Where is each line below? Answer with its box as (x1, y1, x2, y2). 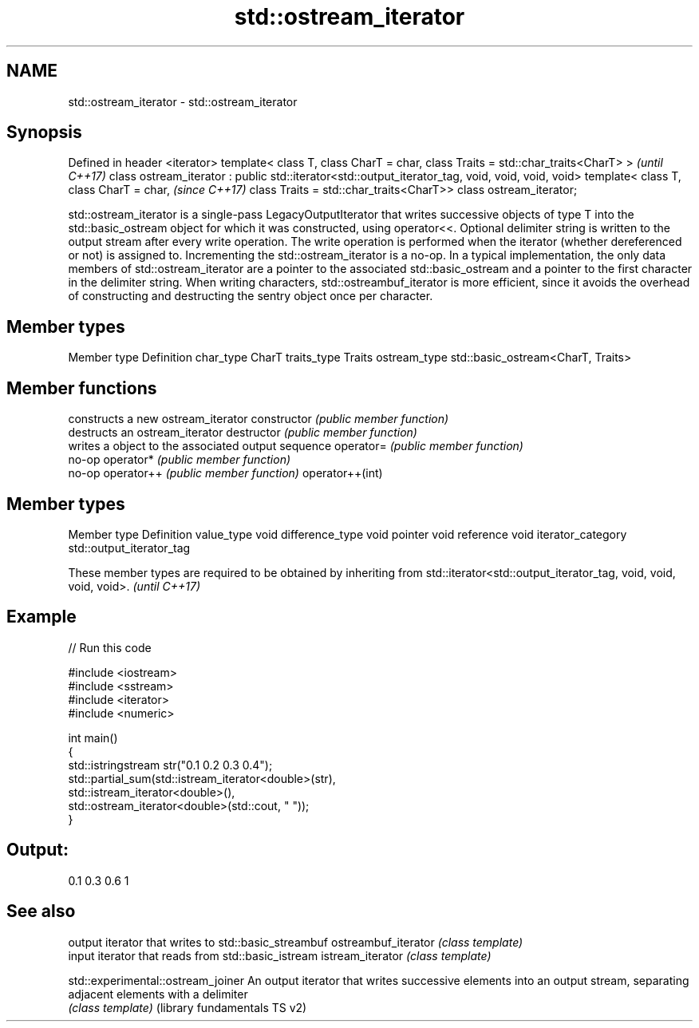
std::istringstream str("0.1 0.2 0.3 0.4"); (68, 757, 273, 772)
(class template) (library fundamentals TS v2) (68, 1000, 307, 1014)
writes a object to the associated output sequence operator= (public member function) (68, 439, 523, 453)
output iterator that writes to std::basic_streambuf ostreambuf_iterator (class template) (68, 935, 523, 949)
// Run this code (68, 640, 152, 654)
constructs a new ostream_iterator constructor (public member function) (68, 412, 449, 426)
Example (6, 607, 77, 627)
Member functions (6, 378, 157, 398)
